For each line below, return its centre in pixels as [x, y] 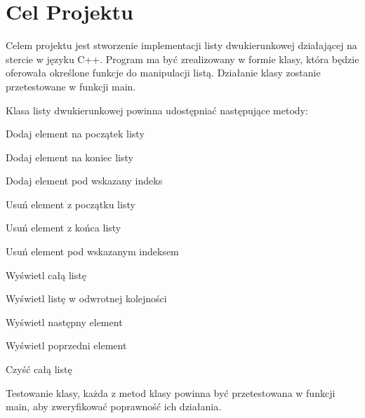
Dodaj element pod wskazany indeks [84, 181]
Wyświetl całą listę [46, 275]
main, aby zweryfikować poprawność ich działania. [114, 406]
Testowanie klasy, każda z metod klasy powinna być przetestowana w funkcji [171, 392]
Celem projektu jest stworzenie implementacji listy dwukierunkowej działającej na [181, 45]
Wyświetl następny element [64, 322]
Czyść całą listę [39, 369]
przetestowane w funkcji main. [71, 86]
